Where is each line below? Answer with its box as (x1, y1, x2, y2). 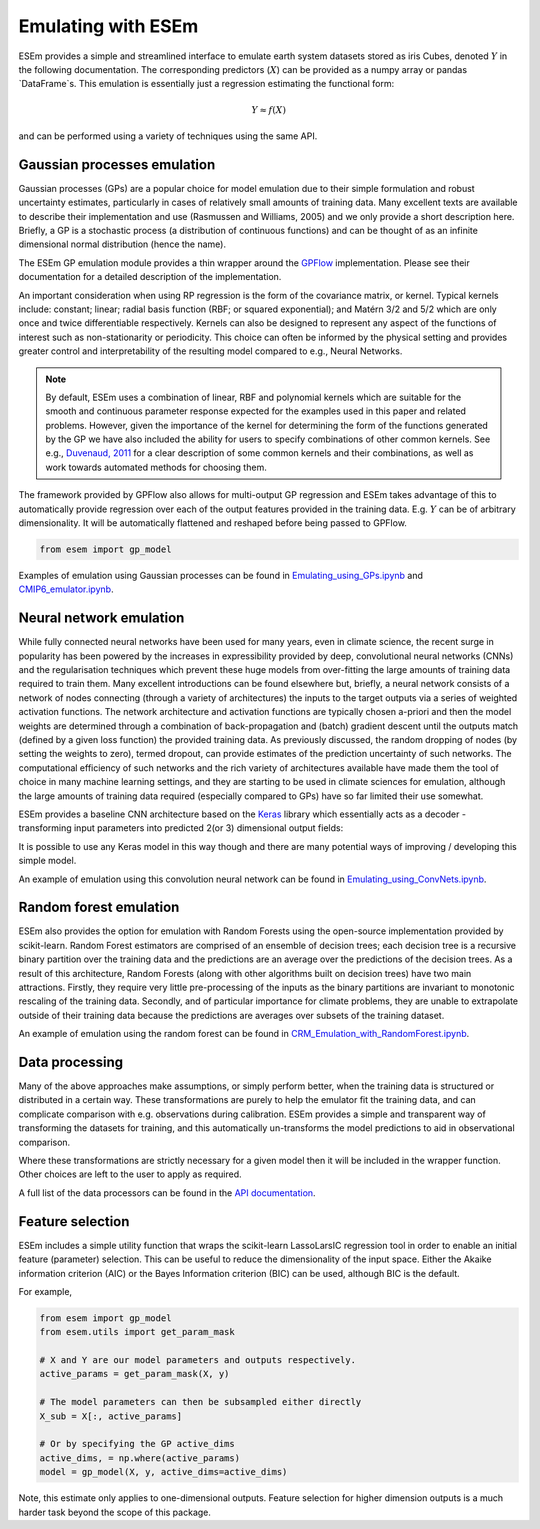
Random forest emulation (18, 899, 180, 916)
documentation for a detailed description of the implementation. (18, 271, 282, 283)
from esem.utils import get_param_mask (39, 1326, 235, 1338)
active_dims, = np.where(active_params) (39, 1452, 240, 1464)
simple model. (18, 855, 77, 867)
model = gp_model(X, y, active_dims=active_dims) (39, 1466, 288, 1478)
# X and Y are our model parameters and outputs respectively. (39, 1355, 357, 1366)
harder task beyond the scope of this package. (18, 1506, 212, 1518)
